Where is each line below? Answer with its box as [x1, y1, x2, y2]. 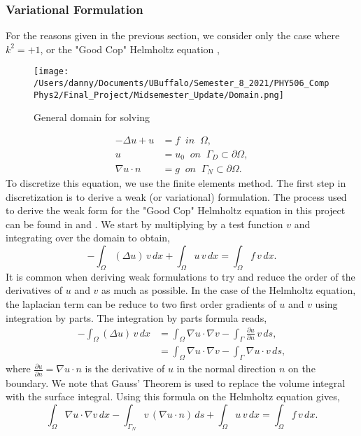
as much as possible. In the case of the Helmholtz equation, [101, 283, 356, 297]
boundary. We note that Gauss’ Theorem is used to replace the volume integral [6, 375, 346, 390]
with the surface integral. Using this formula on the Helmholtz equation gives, [6, 389, 340, 404]
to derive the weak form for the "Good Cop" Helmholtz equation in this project [6, 203, 346, 218]
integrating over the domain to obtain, [6, 230, 170, 245]
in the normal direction [176, 361, 276, 376]
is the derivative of [85, 361, 165, 376]
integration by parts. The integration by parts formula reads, [6, 310, 267, 325]
